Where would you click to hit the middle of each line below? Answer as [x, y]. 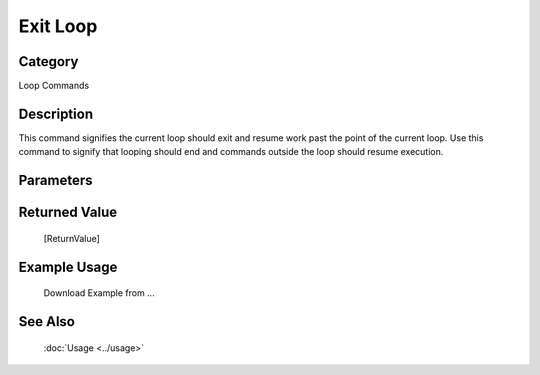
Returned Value [68, 212]
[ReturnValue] [71, 238]
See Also [46, 321]
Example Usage [68, 266]
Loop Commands [54, 86]
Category [48, 61]
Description [56, 113]
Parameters [55, 180]
